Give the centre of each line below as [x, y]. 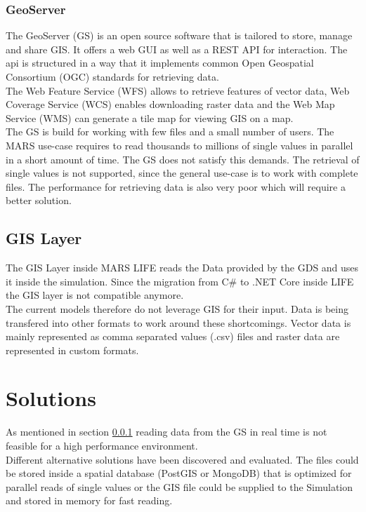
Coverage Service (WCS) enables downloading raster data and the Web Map [170, 104]
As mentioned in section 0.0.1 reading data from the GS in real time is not [166, 432]
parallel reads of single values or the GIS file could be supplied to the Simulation [179, 486]
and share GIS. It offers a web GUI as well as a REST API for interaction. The [177, 49]
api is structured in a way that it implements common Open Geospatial [160, 63]
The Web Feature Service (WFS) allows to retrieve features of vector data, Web [178, 90]
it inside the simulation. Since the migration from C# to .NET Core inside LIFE [180, 281]
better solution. [39, 200]
